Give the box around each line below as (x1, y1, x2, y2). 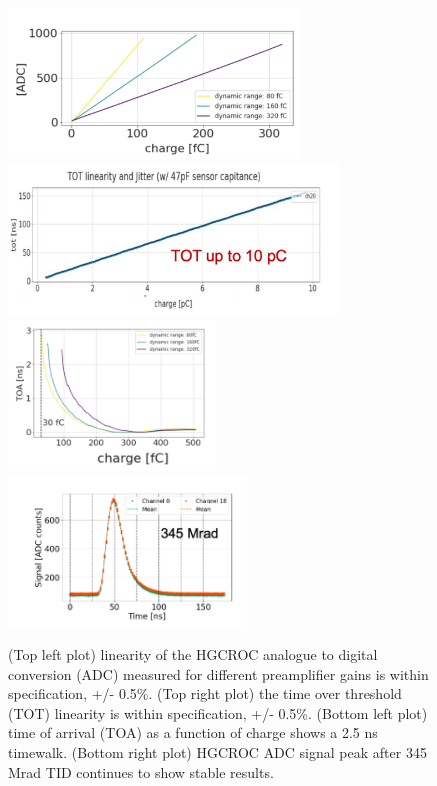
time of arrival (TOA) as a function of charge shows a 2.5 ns (8, 722, 378, 743)
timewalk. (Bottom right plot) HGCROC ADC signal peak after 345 (8, 742, 427, 763)
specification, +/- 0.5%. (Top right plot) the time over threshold (8, 683, 402, 704)
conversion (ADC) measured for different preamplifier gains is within (8, 663, 429, 684)
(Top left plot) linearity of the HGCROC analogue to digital (8, 644, 378, 665)
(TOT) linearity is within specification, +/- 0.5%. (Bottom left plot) (8, 702, 428, 723)
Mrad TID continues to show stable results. (8, 761, 274, 782)
